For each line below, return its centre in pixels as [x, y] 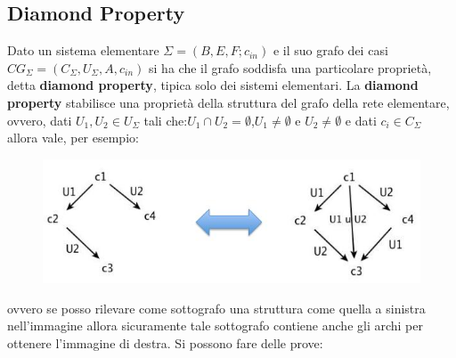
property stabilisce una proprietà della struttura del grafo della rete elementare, [228, 102]
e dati [361, 120]
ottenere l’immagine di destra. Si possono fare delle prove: [165, 342]
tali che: [166, 120]
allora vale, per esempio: [73, 138]
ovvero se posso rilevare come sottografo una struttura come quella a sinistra [216, 308]
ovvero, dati [40, 120]
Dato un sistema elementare [83, 50]
